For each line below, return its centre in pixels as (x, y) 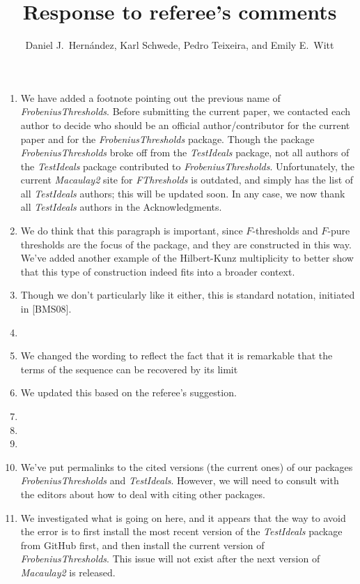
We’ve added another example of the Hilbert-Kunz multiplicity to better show (187, 258)
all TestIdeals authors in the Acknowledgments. (121, 207)
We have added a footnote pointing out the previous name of (150, 97)
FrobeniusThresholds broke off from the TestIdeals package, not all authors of (185, 152)
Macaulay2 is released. (68, 572)
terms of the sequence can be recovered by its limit (129, 369)
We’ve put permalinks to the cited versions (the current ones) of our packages (187, 466)
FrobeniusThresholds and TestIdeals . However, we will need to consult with (180, 480)
